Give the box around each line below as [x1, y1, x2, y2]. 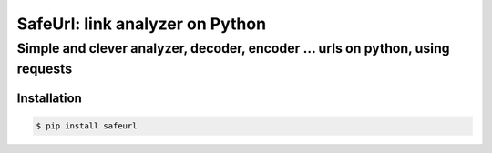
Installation [16, 91, 82, 107]
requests [16, 60, 73, 77]
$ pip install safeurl [36, 120, 138, 131]
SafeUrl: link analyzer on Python [16, 14, 267, 34]
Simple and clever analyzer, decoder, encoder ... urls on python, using [16, 40, 450, 56]
